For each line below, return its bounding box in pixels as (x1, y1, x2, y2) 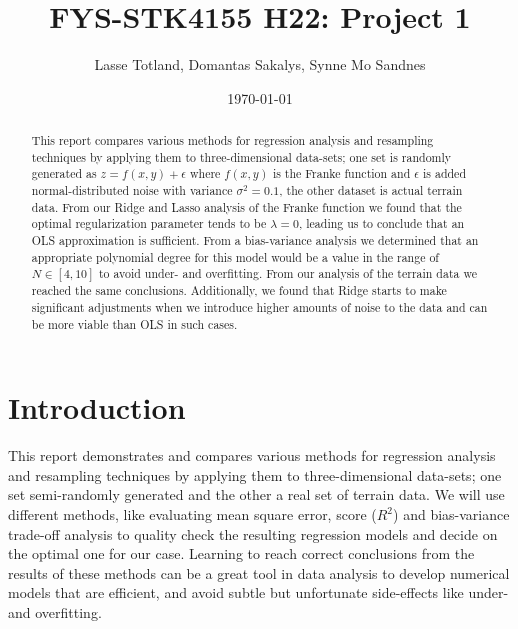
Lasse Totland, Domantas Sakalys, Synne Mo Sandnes (94, 54, 426, 75)
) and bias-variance (393, 504, 510, 525)
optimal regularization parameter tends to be (31, 215, 267, 232)
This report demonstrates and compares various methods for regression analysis (8, 445, 496, 466)
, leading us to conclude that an (298, 215, 465, 232)
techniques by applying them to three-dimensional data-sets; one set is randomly (31, 148, 452, 165)
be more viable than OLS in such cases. (31, 315, 238, 332)
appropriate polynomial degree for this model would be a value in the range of (31, 248, 439, 265)
